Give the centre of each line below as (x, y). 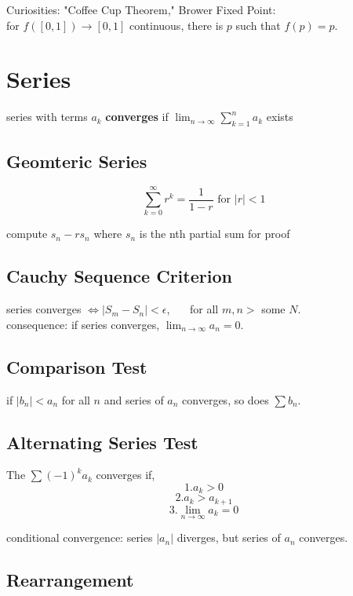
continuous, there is (176, 25)
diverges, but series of (229, 537)
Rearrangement (70, 580)
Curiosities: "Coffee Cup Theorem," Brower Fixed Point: (141, 9)
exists (280, 117)
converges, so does (226, 399)
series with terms (47, 117)
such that (258, 25)
